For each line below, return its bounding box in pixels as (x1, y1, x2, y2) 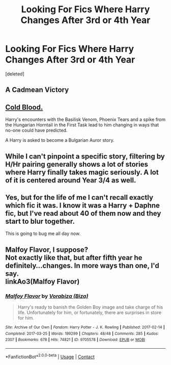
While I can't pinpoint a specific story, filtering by (5, 152, 165, 161)
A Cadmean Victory (5, 86, 69, 94)
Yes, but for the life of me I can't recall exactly (5, 193, 154, 202)
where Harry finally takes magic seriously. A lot (5, 168, 159, 176)
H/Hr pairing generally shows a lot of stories (5, 160, 149, 169)
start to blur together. (5, 217, 75, 225)
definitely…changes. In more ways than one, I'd (5, 261, 159, 270)
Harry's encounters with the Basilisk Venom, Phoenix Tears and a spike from (5, 116, 166, 123)
